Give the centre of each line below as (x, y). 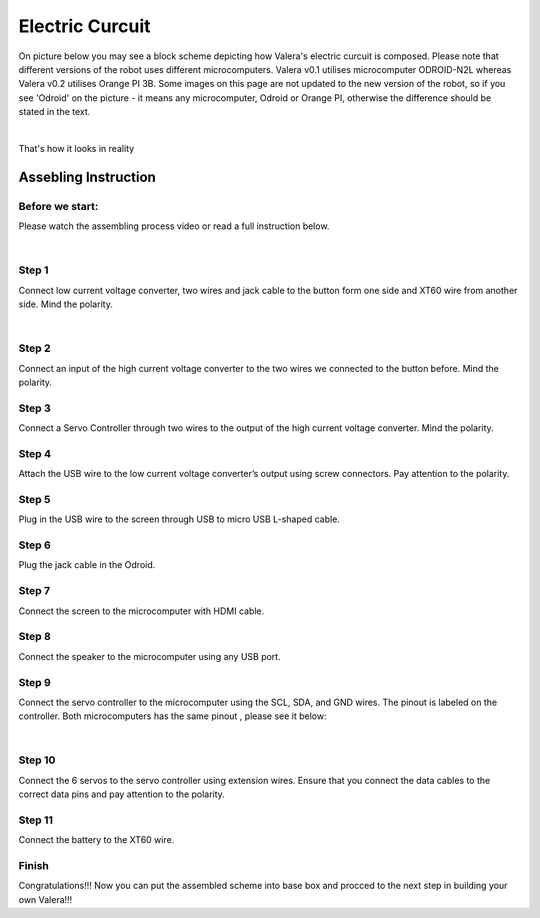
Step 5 (34, 499)
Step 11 (36, 820)
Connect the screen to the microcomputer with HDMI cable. (141, 611)
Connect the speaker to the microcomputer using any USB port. (149, 656)
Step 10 (37, 760)
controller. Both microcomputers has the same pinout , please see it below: (172, 716)
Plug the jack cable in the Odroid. (87, 565)
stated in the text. (54, 112)
